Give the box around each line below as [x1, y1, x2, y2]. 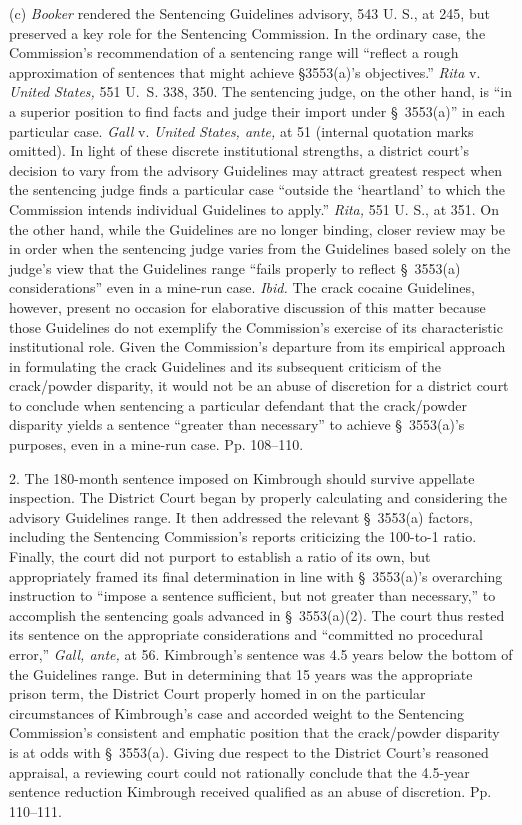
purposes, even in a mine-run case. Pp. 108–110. [9, 434, 304, 455]
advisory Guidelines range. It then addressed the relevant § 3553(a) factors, [9, 506, 474, 527]
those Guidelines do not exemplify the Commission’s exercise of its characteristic [9, 316, 503, 337]
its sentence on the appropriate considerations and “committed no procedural [9, 624, 483, 645]
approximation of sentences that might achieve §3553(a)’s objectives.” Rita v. [9, 61, 481, 82]
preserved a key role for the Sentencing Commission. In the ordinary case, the [9, 22, 486, 43]
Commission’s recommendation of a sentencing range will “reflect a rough [9, 42, 459, 63]
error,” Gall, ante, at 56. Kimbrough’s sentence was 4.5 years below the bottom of [9, 644, 513, 664]
